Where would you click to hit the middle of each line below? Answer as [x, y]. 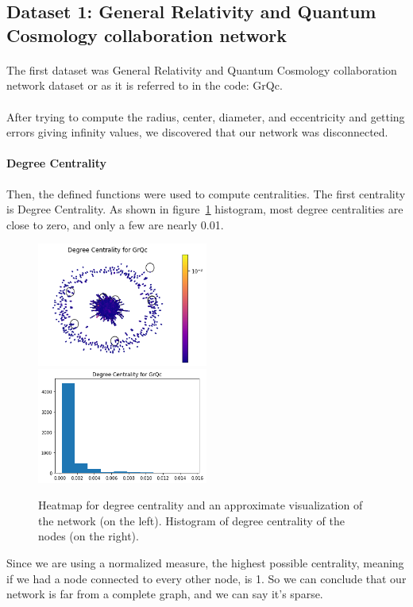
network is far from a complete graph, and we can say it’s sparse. [165, 594]
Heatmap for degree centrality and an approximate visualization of [201, 505]
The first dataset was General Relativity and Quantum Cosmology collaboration [202, 69]
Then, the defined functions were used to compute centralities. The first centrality [206, 193]
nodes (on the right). [89, 536]
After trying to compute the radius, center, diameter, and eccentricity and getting [206, 116]
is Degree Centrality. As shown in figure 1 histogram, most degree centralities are [205, 209]
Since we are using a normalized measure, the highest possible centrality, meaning [205, 562]
